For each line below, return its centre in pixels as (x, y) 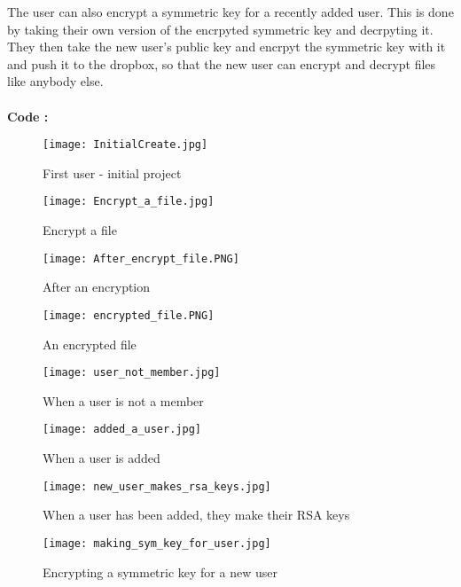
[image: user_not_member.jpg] (132, 373)
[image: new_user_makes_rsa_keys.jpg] (157, 486)
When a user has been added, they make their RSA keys (196, 515)
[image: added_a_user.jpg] (122, 430)
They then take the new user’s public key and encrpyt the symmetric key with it (227, 47)
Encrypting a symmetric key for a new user (160, 571)
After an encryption (97, 287)
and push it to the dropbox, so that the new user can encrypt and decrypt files (222, 63)
